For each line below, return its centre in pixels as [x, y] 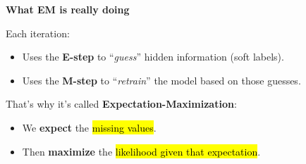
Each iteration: [38, 33]
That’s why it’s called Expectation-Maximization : [121, 104]
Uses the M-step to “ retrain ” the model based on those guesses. [161, 80]
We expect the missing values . [89, 127]
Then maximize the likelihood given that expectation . [141, 151]
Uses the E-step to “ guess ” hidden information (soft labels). [153, 57]
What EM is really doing [68, 9]
